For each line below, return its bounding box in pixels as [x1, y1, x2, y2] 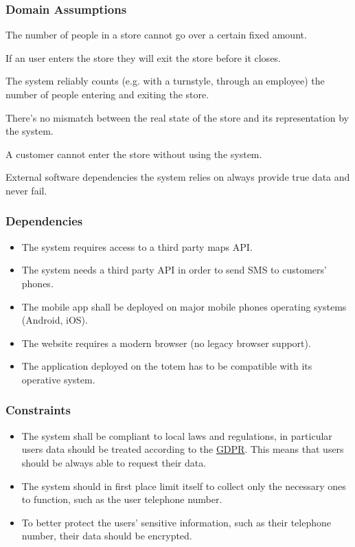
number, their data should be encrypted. [21, 528, 192, 543]
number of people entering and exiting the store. [5, 87, 209, 101]
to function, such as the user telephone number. [21, 492, 222, 506]
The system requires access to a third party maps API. [21, 239, 253, 254]
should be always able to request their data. [21, 455, 207, 469]
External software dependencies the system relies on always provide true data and [5, 170, 350, 184]
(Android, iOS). [21, 313, 88, 327]
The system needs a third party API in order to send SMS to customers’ [21, 263, 327, 277]
